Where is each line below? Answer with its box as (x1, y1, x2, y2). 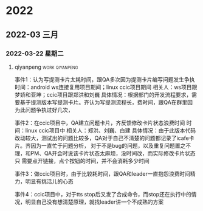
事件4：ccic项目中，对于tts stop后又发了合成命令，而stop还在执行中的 (14, 190, 192, 198)
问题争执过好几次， (25, 106, 74, 113)
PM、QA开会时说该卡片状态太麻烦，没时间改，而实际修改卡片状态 (30, 150, 196, 157)
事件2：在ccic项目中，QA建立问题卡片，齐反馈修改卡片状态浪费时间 (14, 119, 185, 126)
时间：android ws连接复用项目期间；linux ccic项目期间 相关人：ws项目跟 (14, 83, 198, 91)
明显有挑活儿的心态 (25, 178, 74, 185)
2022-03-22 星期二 (5, 49, 64, 58)
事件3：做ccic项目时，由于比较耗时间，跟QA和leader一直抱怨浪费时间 (14, 170, 191, 177)
